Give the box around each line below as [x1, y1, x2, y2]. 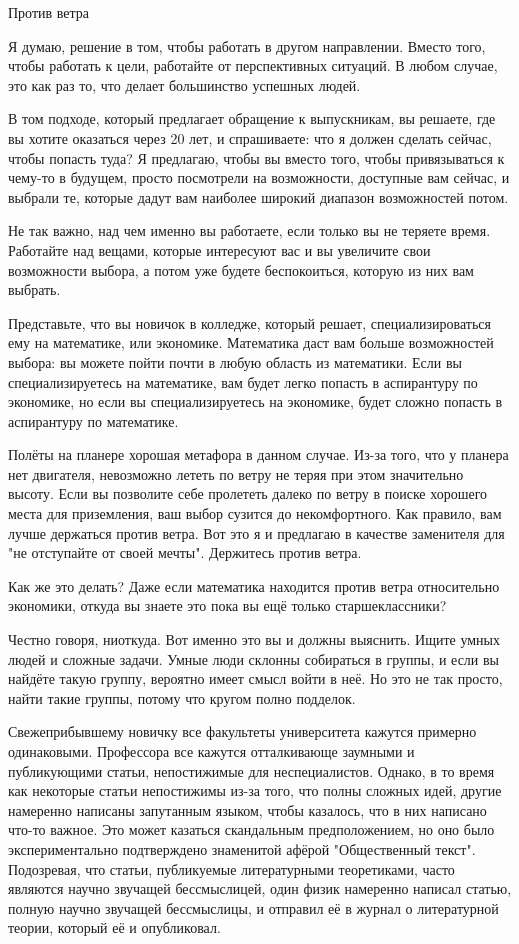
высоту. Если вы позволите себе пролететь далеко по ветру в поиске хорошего [8, 483, 488, 504]
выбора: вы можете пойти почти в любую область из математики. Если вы [8, 351, 462, 372]
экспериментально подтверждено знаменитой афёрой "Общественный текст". [8, 838, 476, 859]
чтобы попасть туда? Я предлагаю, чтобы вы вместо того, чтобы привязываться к [8, 147, 505, 168]
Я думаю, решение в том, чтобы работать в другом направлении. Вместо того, [8, 35, 486, 56]
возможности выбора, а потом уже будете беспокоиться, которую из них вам [8, 259, 474, 280]
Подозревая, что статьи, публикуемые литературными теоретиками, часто [8, 858, 455, 879]
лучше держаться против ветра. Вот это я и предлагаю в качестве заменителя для [8, 522, 505, 543]
